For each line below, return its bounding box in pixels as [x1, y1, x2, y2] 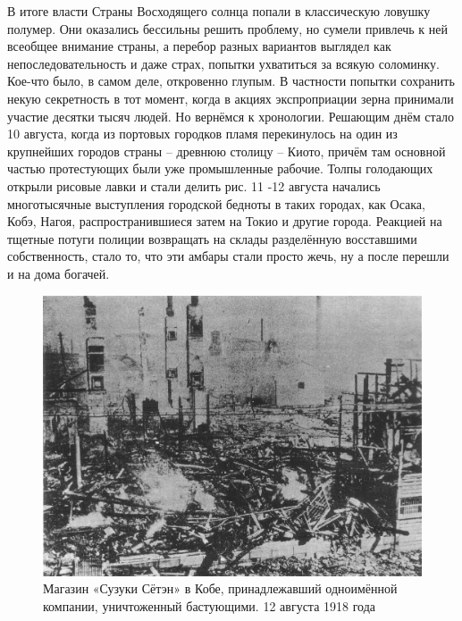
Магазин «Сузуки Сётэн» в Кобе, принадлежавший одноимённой [43, 579, 398, 598]
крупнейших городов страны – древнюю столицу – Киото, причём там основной [7, 141, 446, 160]
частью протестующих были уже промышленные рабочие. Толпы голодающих [7, 159, 433, 178]
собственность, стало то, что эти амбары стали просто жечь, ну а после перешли [7, 247, 449, 265]
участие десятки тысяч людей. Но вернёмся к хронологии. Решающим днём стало [7, 106, 455, 125]
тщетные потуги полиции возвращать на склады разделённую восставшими [7, 229, 417, 248]
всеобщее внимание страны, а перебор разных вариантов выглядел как [7, 37, 391, 55]
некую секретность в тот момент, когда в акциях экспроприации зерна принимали [7, 88, 454, 107]
